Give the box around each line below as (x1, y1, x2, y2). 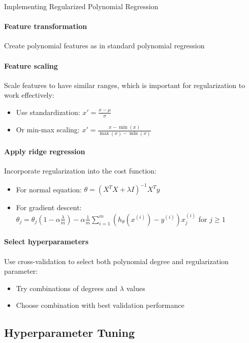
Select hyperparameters (4, 236, 88, 247)
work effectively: (4, 90, 54, 100)
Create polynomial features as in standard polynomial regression (4, 40, 205, 51)
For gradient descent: (16, 202, 82, 213)
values (126, 282, 145, 293)
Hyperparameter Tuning (4, 325, 135, 340)
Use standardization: (16, 106, 80, 117)
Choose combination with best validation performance (16, 300, 184, 310)
